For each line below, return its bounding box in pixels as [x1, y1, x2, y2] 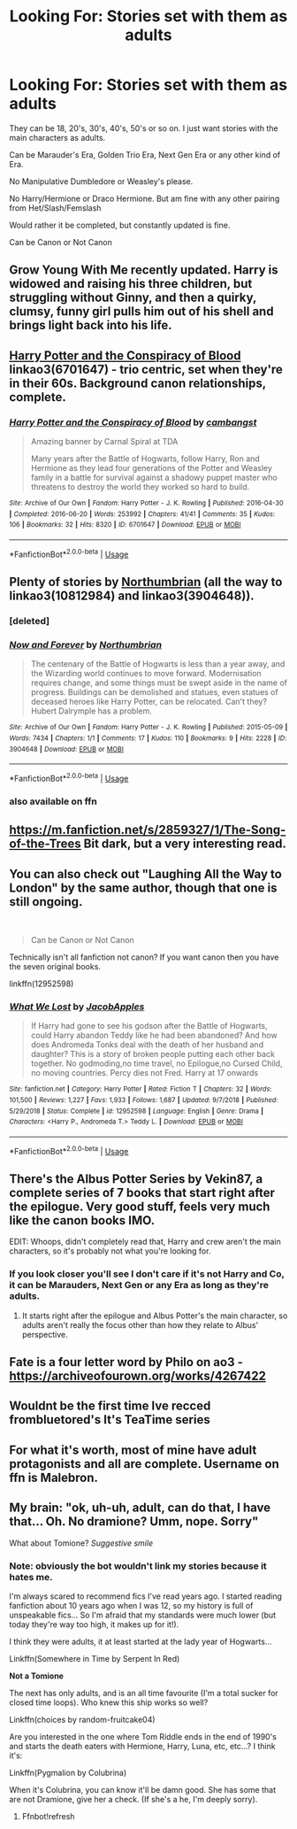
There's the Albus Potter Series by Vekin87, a [9, 1171, 263, 1186]
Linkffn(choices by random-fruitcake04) [9, 1714, 156, 1725]
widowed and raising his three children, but [9, 276, 253, 291]
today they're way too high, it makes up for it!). [9, 1618, 179, 1630]
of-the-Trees [9, 837, 81, 852]
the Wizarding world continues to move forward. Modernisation [30, 668, 263, 679]
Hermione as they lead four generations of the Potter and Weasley [30, 463, 272, 474]
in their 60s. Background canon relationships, [9, 375, 267, 390]
